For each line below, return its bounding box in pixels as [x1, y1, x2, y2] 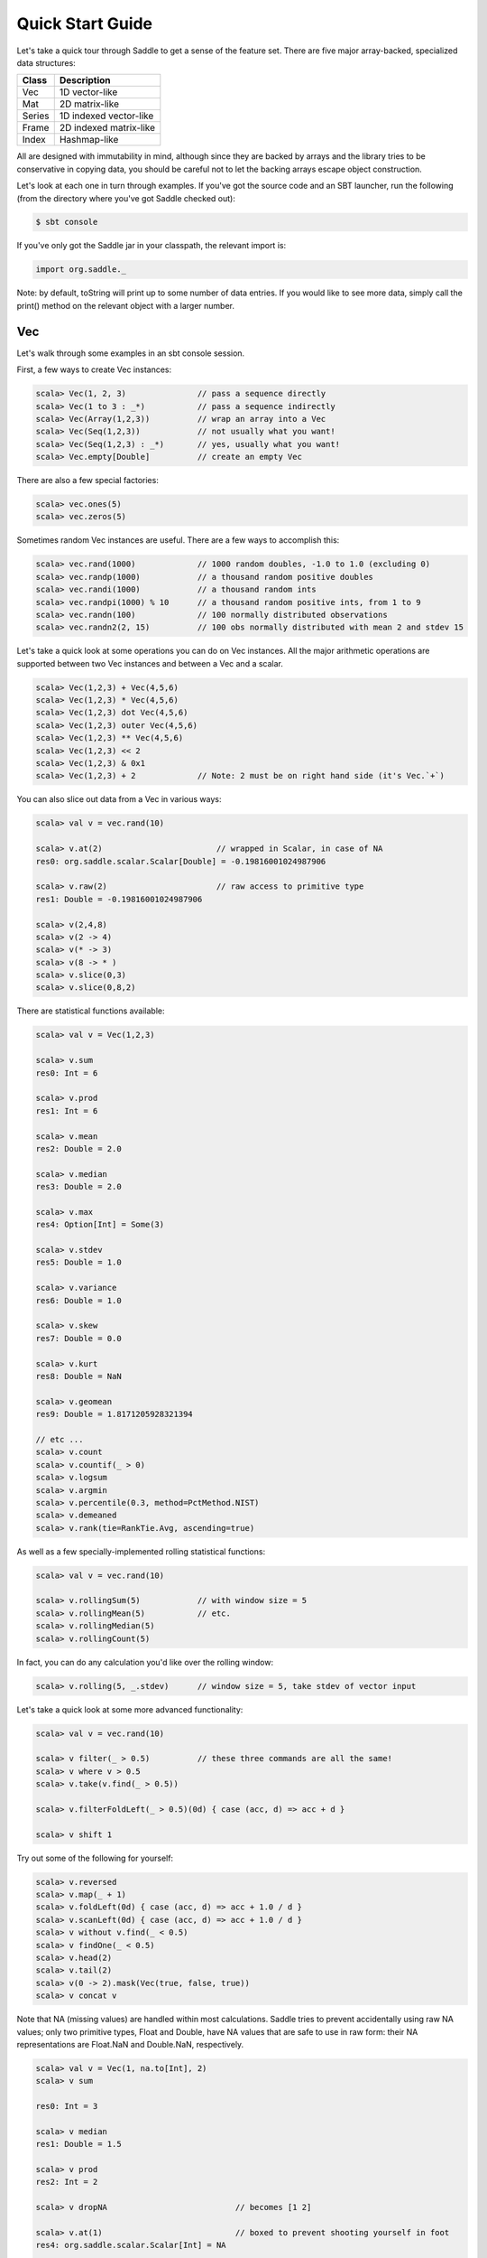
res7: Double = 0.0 [35, 1333, 122, 1343]
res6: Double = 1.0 [35, 1295, 122, 1305]
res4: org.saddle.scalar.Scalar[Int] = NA [35, 2240, 226, 2251]
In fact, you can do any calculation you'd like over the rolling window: [16, 1656, 274, 1667]
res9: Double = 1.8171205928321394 [35, 1409, 193, 1420]
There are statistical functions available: [16, 1005, 165, 1016]
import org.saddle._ [35, 265, 126, 275]
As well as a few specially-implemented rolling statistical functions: [16, 1545, 266, 1557]
